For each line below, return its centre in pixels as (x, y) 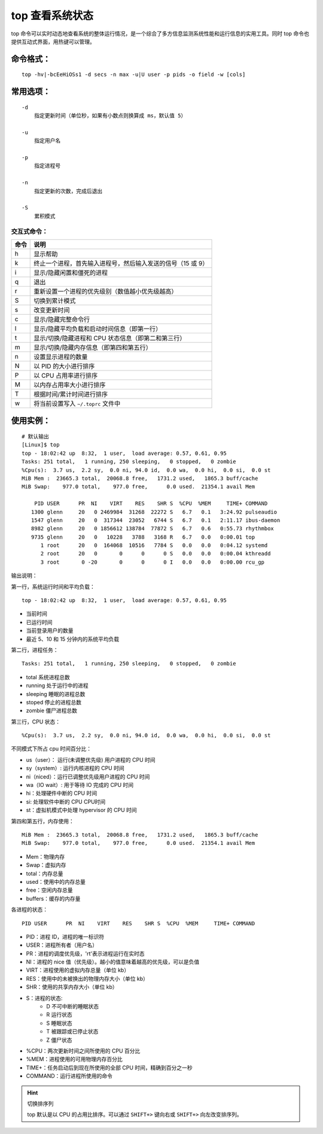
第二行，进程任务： (35, 650)
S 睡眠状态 (59, 1023)
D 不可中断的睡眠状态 (73, 1007)
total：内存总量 (45, 873)
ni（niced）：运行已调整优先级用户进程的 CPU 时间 (88, 776)
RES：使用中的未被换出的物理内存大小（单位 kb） (87, 978)
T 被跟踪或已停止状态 (72, 1032)
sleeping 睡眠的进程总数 (56, 694)
